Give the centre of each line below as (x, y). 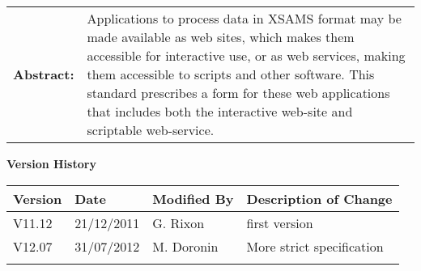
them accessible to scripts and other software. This (231, 74)
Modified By (193, 198)
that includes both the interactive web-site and (220, 111)
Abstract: (44, 74)
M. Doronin (185, 246)
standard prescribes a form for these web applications (238, 93)
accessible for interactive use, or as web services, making (246, 55)
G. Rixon (179, 222)
